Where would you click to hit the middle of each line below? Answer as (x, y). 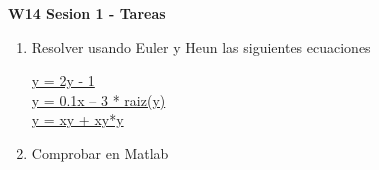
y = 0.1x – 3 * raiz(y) (98, 99)
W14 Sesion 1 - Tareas (87, 13)
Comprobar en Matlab (100, 152)
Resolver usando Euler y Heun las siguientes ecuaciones (201, 46)
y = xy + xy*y (77, 119)
